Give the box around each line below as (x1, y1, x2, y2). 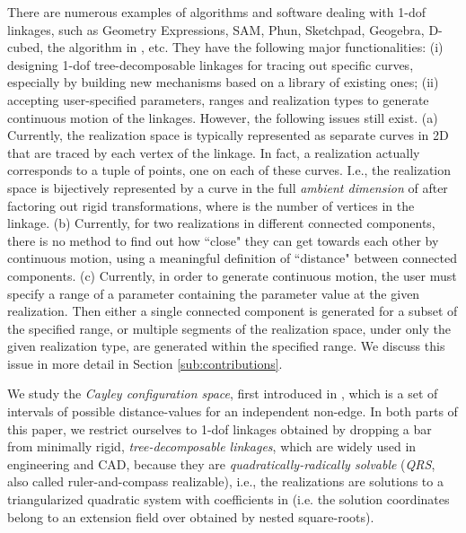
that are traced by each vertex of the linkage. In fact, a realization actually (7, 143, 420, 162)
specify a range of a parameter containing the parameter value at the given (7, 284, 420, 302)
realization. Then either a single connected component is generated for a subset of (7, 301, 458, 320)
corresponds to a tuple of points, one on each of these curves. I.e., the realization (7, 161, 452, 179)
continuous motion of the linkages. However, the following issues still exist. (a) (7, 108, 438, 127)
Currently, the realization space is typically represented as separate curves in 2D (7, 126, 449, 144)
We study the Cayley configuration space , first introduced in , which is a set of (7, 384, 438, 403)
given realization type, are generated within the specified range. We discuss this (7, 336, 445, 355)
